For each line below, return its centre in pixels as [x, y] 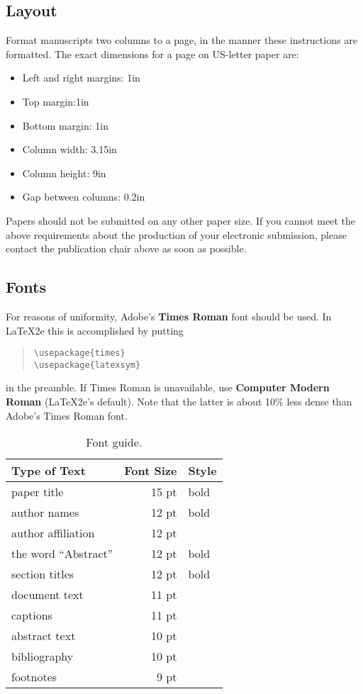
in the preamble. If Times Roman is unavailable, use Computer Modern [168, 387]
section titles [43, 574]
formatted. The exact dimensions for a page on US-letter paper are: [152, 54]
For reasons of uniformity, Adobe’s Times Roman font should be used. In [169, 316]
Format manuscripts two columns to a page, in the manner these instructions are [181, 40]
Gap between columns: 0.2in [84, 197]
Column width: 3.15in [69, 149]
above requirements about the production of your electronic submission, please [176, 234]
